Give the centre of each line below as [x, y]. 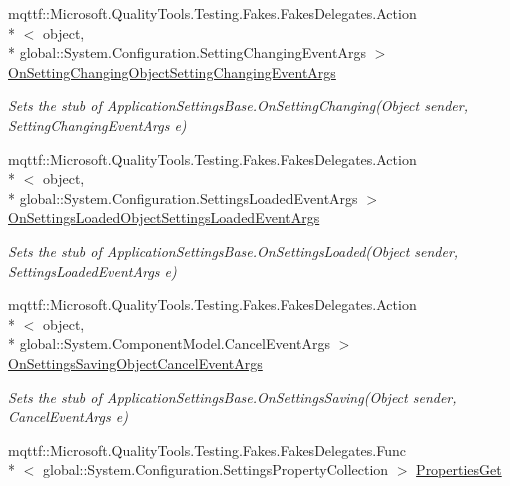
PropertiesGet [459, 469]
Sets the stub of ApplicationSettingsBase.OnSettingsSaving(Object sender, [232, 396]
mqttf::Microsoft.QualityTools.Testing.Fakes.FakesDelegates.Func [207, 449]
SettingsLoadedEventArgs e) [92, 270]
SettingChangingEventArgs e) [97, 124]
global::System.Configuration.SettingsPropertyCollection [215, 469]
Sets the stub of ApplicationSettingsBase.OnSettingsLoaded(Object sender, [233, 250]
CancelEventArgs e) [68, 416]
